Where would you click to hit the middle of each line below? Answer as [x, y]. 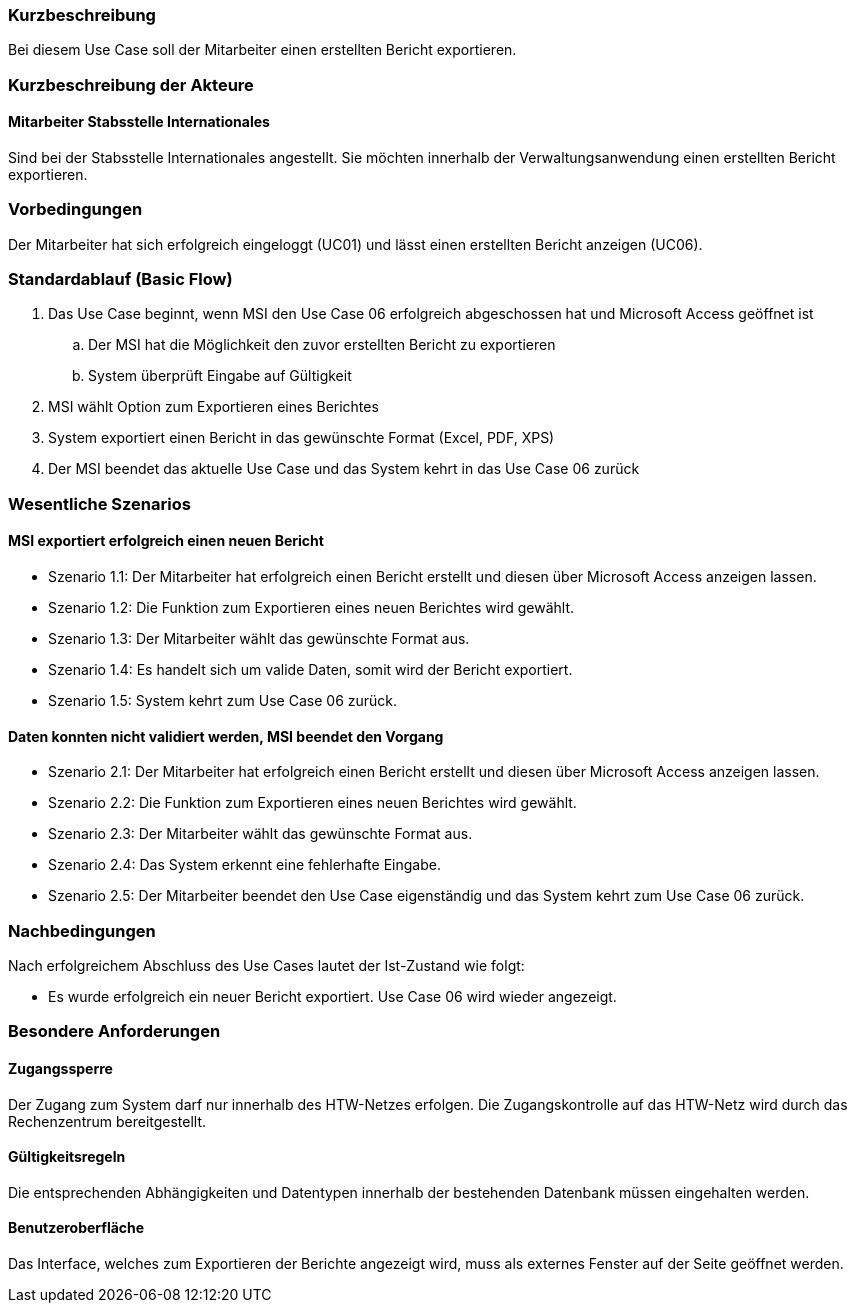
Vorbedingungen [75, 209]
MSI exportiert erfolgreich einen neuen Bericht [166, 541]
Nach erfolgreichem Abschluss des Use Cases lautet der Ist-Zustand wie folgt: [266, 966]
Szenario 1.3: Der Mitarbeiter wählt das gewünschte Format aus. [259, 639]
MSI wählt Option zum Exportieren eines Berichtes [213, 407]
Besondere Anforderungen [114, 1031]
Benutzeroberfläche [76, 1228]
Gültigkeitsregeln [67, 1157]
